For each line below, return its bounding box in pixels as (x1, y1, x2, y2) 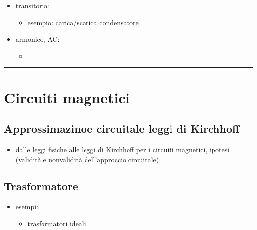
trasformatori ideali (27, 218, 86, 228)
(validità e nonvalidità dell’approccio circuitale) (15, 154, 159, 164)
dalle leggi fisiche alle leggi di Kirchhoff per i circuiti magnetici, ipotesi (15, 144, 230, 154)
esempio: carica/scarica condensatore (27, 17, 139, 27)
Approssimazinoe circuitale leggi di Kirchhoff (4, 121, 240, 136)
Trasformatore (4, 178, 78, 193)
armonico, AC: (15, 34, 60, 44)
